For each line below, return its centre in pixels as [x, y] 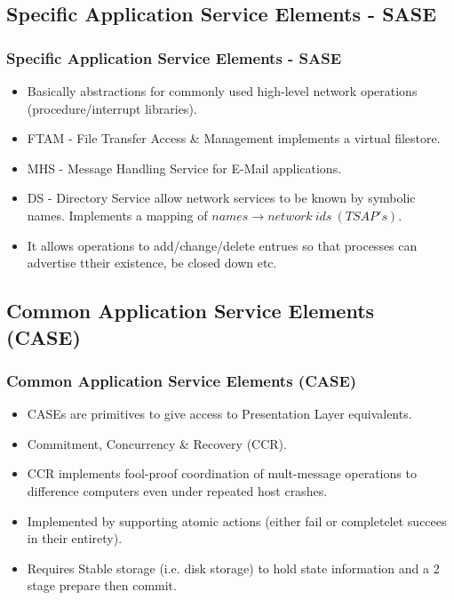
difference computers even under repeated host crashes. [177, 490]
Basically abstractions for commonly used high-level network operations [222, 91]
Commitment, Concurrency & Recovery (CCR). [157, 443]
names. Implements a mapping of [117, 215]
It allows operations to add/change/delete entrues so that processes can [222, 245]
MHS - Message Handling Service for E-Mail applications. [184, 168]
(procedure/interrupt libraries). [112, 108]
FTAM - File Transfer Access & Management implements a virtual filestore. [234, 138]
